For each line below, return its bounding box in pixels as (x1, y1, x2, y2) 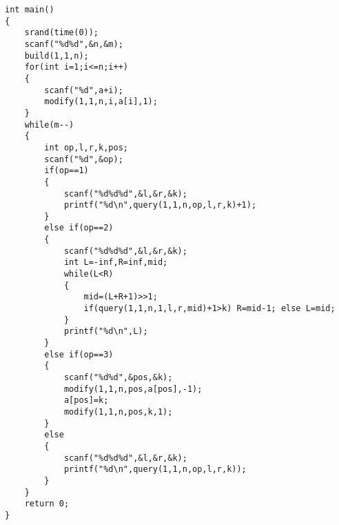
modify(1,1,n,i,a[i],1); (44, 97, 158, 107)
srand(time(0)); (24, 28, 99, 38)
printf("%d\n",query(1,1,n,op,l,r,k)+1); (63, 200, 257, 210)
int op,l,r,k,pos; (44, 142, 128, 152)
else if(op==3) (44, 349, 114, 359)
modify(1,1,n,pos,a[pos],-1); (63, 384, 203, 394)
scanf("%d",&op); (44, 154, 123, 164)
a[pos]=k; (63, 395, 109, 406)
